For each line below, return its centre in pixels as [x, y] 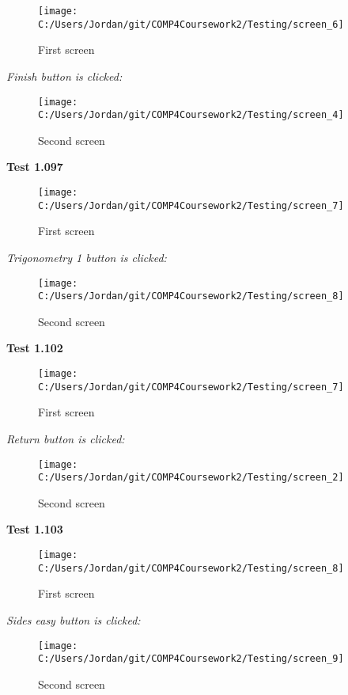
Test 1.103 [35, 529]
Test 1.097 [35, 167]
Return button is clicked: [66, 438]
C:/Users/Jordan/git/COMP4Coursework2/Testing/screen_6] [191, 24]
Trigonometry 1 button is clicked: [87, 257]
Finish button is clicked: [64, 76]
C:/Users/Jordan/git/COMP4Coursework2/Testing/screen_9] [191, 659]
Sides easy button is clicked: [74, 619]
